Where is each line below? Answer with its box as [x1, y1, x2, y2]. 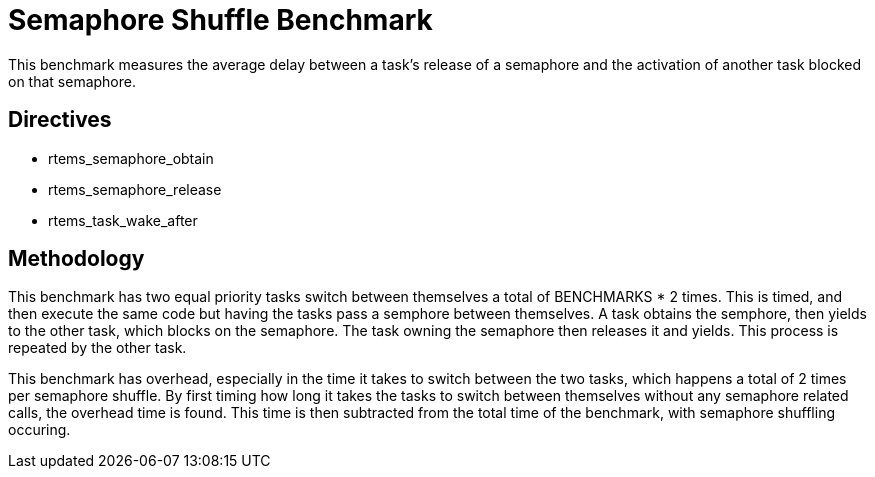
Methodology [8, 246, 145, 272]
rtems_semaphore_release [48, 180, 222, 198]
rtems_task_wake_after [48, 211, 198, 229]
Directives [8, 107, 112, 133]
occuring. [8, 421, 71, 439]
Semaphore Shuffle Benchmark [8, 3, 433, 37]
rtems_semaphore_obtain [48, 149, 214, 167]
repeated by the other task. [8, 339, 187, 357]
